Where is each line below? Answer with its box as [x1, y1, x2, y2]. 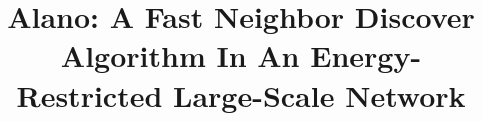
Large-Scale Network [173, 74, 466, 115]
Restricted [16, 74, 163, 115]
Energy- [310, 35, 422, 76]
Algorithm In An [60, 35, 300, 76]
